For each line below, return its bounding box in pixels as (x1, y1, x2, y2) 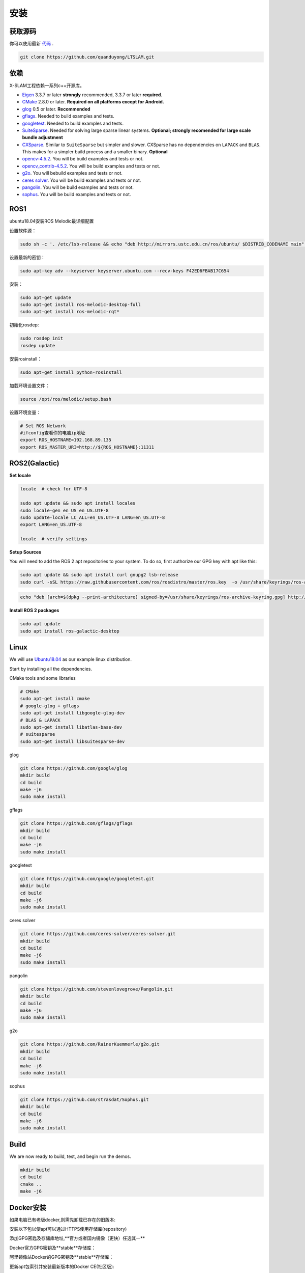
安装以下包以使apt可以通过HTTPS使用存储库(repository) (9, 1226, 127, 1232)
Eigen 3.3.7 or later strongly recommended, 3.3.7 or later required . (22, 92, 163, 98)
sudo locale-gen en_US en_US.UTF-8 (20, 507, 109, 513)
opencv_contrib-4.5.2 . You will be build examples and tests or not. (22, 163, 160, 169)
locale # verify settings (20, 536, 87, 542)
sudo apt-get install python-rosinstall (20, 369, 122, 375)
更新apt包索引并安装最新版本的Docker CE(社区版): (9, 1263, 114, 1269)
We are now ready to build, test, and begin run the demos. (9, 1153, 132, 1159)
